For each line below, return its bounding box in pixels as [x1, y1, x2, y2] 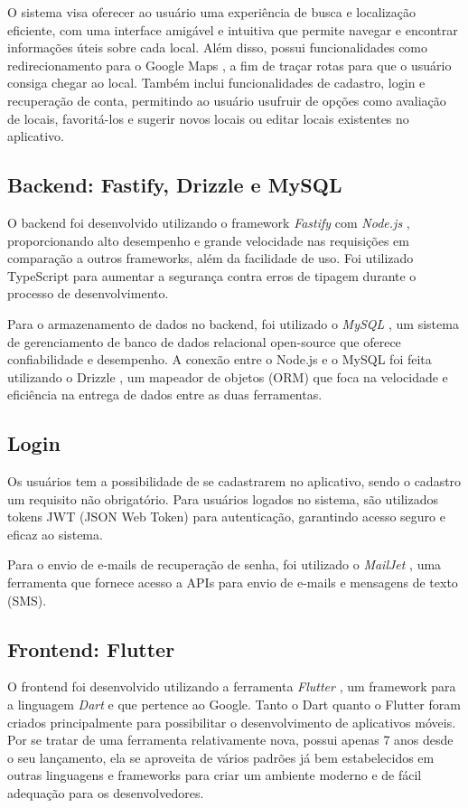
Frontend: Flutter [7, 634, 175, 662]
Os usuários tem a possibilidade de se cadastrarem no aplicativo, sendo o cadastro [7, 472, 462, 491]
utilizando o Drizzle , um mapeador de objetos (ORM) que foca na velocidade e [7, 367, 448, 386]
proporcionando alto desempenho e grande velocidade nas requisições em [7, 230, 409, 249]
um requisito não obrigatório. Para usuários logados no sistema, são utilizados [7, 489, 439, 508]
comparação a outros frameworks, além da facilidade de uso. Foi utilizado [7, 249, 414, 268]
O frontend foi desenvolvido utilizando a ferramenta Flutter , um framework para [7, 677, 456, 696]
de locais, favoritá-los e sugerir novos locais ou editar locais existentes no [7, 108, 409, 127]
